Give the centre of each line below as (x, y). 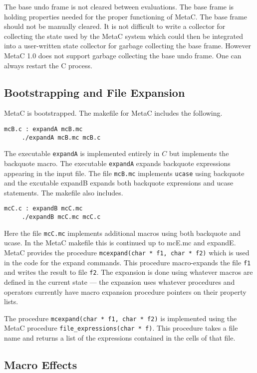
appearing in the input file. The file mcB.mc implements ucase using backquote (124, 173)
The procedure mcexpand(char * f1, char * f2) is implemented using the (121, 318)
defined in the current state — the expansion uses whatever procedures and (120, 281)
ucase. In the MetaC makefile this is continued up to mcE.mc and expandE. (120, 243)
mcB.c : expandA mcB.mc (43, 129)
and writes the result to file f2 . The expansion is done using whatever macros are (128, 272)
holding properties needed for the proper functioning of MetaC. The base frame (126, 16)
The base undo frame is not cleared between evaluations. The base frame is (119, 6)
